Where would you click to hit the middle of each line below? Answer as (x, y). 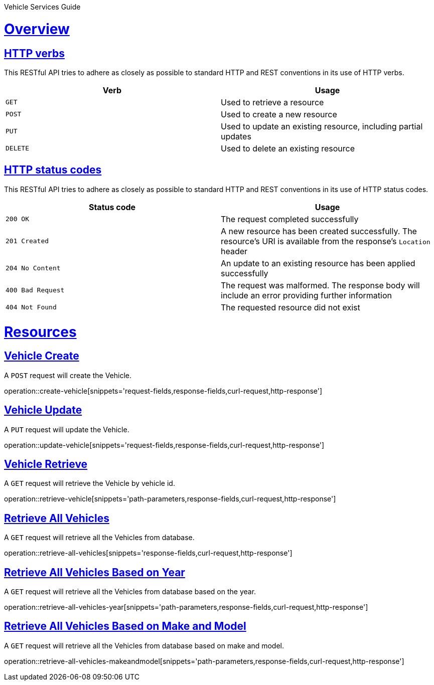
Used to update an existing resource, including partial (322, 126)
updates (236, 136)
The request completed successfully (290, 219)
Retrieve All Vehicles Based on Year (95, 572)
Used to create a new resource (279, 114)
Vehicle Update (43, 410)
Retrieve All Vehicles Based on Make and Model (125, 626)
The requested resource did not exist (291, 307)
